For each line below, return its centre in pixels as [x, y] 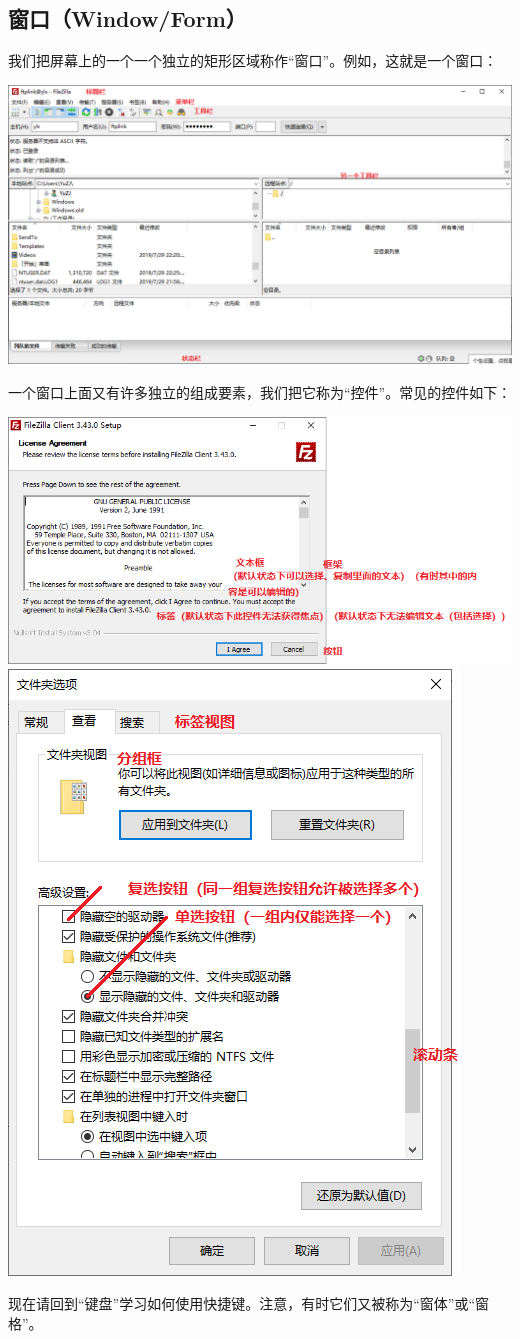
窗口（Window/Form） [127, 18]
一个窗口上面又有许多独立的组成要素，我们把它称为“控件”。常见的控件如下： [260, 391]
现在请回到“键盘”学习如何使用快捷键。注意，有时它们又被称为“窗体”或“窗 [249, 1303]
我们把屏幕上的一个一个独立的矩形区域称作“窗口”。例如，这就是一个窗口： [253, 60]
